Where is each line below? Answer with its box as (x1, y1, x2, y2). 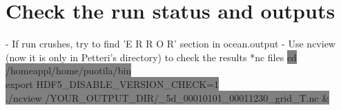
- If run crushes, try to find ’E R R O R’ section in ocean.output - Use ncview (6, 36, 335, 51)
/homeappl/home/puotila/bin (6, 63, 132, 78)
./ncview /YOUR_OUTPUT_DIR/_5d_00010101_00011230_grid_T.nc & (6, 90, 330, 104)
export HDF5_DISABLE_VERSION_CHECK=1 (6, 76, 220, 91)
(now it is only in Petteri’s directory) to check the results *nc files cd (6, 49, 297, 64)
